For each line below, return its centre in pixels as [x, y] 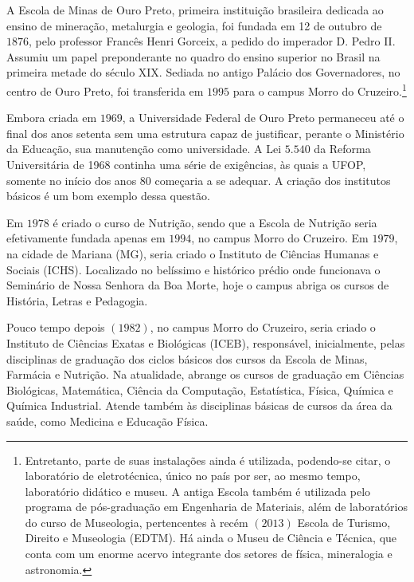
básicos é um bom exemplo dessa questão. [108, 196]
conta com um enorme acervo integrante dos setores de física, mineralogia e [209, 554]
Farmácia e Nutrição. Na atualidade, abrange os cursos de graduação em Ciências [205, 374]
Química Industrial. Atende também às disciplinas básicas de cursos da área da [199, 405]
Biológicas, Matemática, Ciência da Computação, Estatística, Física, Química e [200, 389]
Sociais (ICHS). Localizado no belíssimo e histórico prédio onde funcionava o [193, 269]
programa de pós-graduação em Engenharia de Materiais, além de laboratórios [217, 507]
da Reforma [342, 149]
